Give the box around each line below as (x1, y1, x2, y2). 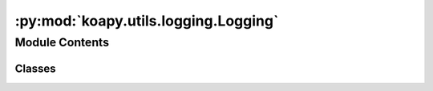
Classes (14, 61, 56, 75)
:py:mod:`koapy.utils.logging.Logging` (14, 12, 279, 30)
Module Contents (14, 35, 110, 49)
